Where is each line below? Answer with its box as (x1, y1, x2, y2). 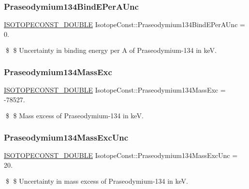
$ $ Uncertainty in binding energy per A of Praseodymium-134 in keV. (5, 45, 217, 55)
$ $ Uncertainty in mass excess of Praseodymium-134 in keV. (5, 176, 189, 186)
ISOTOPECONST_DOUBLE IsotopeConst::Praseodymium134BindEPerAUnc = (4, 19, 245, 30)
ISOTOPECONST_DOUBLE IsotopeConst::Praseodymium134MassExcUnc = (4, 150, 238, 160)
